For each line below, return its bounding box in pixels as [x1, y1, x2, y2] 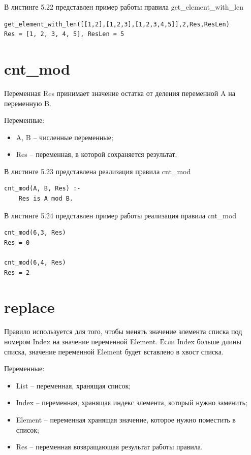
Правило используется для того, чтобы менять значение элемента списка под [4, 326, 242, 337]
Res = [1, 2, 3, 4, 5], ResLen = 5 [4, 30, 124, 38]
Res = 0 [4, 239, 30, 246]
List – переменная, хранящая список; [16, 380, 131, 391]
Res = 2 [4, 269, 30, 276]
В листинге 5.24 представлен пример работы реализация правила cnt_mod [4, 210, 237, 220]
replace [4, 297, 55, 317]
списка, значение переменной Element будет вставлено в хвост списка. [4, 346, 224, 356]
